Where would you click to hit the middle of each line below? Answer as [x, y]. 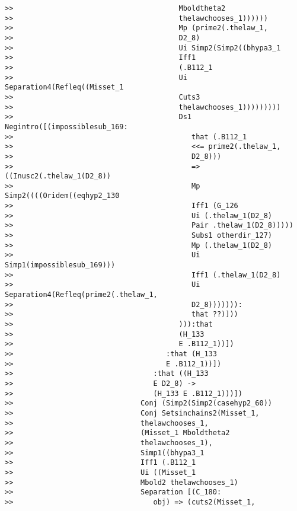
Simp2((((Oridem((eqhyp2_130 [62, 196]
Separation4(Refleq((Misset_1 [64, 87]
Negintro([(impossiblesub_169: [66, 127]
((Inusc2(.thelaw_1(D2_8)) [58, 176]
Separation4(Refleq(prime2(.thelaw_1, [81, 295]
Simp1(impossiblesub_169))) [60, 265]
